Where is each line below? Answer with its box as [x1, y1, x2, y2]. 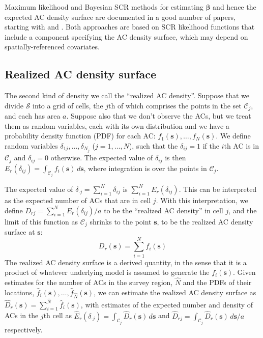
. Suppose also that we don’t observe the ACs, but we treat [66, 110, 251, 121]
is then [165, 152, 186, 163]
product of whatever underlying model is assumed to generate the [5, 267, 210, 277]
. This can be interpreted [179, 183, 257, 194]
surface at [5, 227, 35, 237]
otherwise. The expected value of [50, 152, 153, 163]
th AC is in [224, 140, 259, 151]
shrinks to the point [90, 216, 152, 227]
